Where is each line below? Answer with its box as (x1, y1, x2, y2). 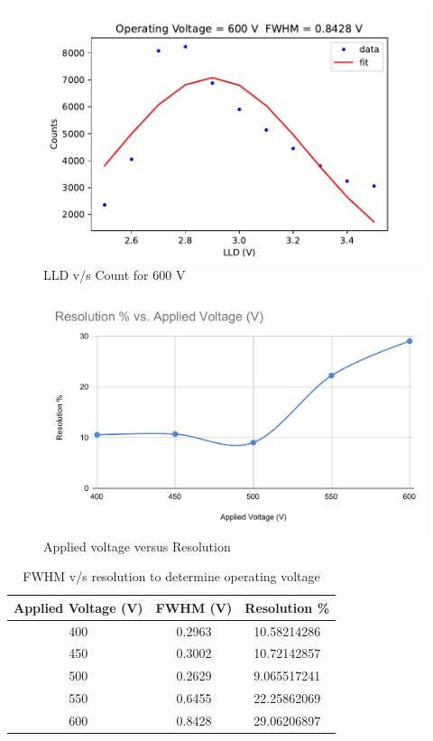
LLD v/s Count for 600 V (43, 265, 186, 284)
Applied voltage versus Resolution (43, 536, 231, 555)
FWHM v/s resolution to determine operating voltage (23, 567, 320, 586)
